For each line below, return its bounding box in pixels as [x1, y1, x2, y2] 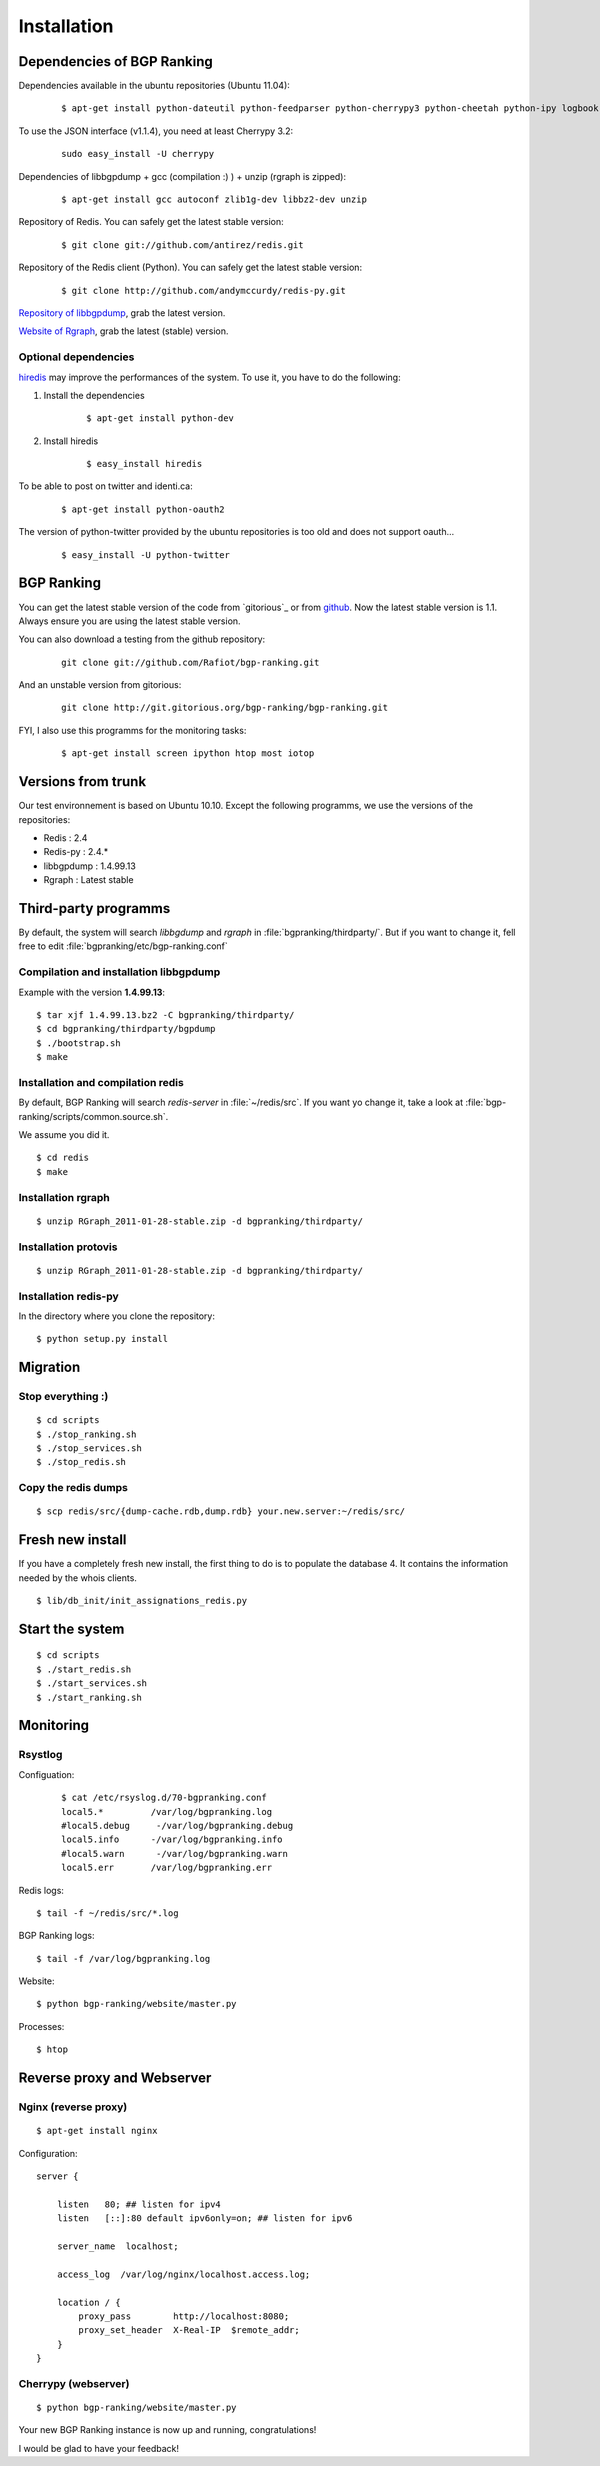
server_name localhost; [56, 2240, 179, 2252]
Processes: [18, 2020, 65, 2032]
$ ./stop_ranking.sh [36, 1428, 137, 1440]
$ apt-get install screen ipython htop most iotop [61, 748, 315, 759]
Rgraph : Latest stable [43, 874, 134, 886]
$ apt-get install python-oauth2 [61, 503, 225, 515]
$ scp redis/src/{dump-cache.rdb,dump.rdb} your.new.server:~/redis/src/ [36, 1506, 406, 1517]
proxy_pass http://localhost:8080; [78, 2310, 290, 2322]
